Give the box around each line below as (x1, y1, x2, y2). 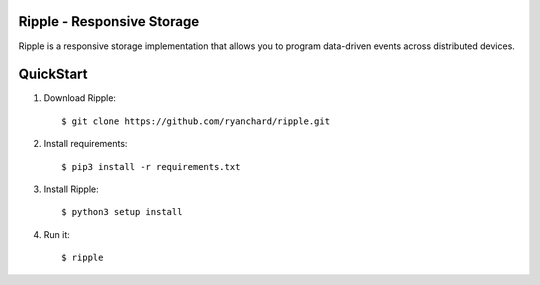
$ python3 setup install (61, 206, 183, 218)
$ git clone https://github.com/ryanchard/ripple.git (61, 115, 330, 127)
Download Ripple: (43, 92, 117, 104)
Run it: (43, 228, 70, 240)
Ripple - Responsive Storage (18, 13, 200, 30)
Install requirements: (43, 138, 128, 150)
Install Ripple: (43, 183, 99, 195)
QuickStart (18, 66, 89, 83)
